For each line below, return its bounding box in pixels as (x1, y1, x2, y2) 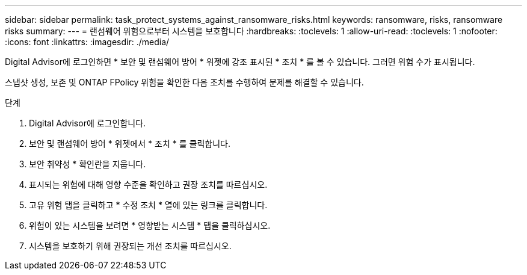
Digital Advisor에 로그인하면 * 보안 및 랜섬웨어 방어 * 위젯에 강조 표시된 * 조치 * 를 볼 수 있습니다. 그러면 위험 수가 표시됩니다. (5, 57, 475, 67)
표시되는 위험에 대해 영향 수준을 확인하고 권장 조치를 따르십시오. (29, 179, 268, 190)
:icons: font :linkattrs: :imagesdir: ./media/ (5, 37, 170, 47)
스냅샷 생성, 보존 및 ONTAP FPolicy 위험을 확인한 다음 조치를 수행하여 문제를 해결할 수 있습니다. (5, 77, 364, 87)
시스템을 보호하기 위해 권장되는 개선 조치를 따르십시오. (29, 241, 232, 251)
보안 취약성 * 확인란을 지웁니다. (29, 159, 146, 169)
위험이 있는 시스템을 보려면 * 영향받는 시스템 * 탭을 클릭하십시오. (29, 220, 271, 230)
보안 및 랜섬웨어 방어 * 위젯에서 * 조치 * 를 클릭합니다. (29, 138, 230, 149)
